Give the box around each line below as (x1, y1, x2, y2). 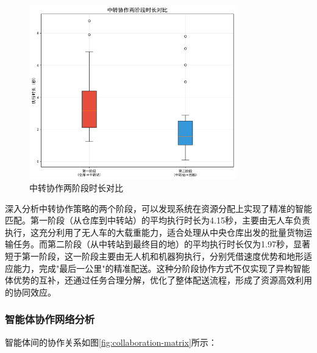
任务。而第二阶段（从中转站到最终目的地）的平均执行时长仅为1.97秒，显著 (13, 238, 310, 250)
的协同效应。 (5, 285, 56, 298)
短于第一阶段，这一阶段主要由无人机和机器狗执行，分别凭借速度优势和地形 (5, 250, 304, 263)
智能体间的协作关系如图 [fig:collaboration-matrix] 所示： (5, 335, 217, 348)
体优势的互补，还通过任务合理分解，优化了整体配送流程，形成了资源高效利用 (5, 274, 312, 286)
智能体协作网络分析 (5, 311, 95, 327)
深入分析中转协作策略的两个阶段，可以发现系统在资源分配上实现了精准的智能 (5, 202, 312, 214)
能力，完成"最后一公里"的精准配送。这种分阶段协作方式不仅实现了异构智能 (13, 261, 310, 274)
